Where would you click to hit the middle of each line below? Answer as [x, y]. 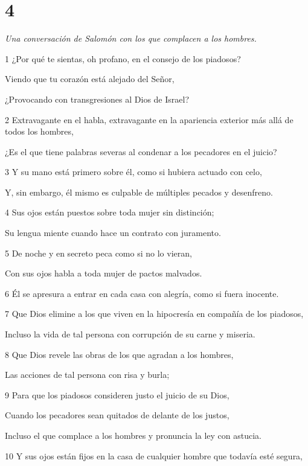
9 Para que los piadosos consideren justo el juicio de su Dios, [117, 394]
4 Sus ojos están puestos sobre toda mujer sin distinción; [110, 212]
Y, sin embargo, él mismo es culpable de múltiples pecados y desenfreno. [139, 192]
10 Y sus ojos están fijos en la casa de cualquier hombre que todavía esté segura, [154, 455]
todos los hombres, [39, 131]
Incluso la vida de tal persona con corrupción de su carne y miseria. [130, 334]
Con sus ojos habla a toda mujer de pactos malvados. [104, 273]
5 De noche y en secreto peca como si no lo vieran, [98, 253]
